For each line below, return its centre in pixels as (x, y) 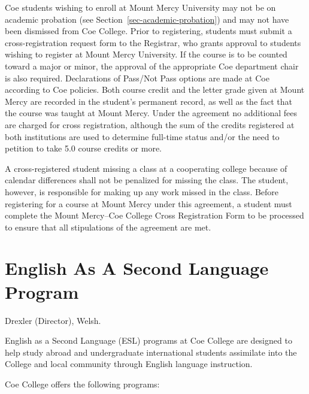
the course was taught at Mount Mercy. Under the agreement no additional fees (151, 113)
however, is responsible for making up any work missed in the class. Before (142, 191)
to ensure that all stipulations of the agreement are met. (108, 227)
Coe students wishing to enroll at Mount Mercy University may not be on (140, 7)
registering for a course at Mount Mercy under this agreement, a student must (149, 203)
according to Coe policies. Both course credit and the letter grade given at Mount (155, 90)
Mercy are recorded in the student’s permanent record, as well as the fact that (149, 101)
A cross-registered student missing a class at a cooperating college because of (146, 168)
